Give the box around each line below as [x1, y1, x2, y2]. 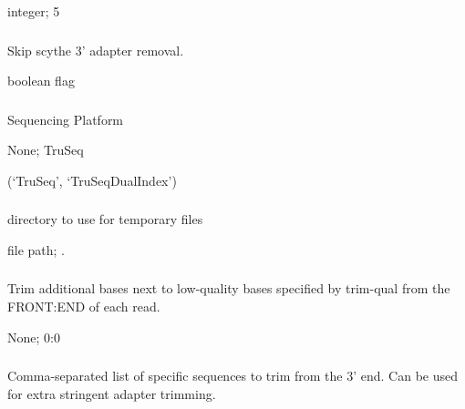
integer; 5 [7, 2, 60, 20]
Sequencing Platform [7, 109, 124, 128]
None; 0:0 [7, 327, 60, 346]
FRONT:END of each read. [7, 297, 160, 316]
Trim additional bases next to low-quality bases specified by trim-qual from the [7, 279, 450, 298]
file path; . [7, 240, 66, 259]
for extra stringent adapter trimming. [7, 383, 216, 403]
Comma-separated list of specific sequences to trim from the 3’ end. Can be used [7, 366, 459, 385]
